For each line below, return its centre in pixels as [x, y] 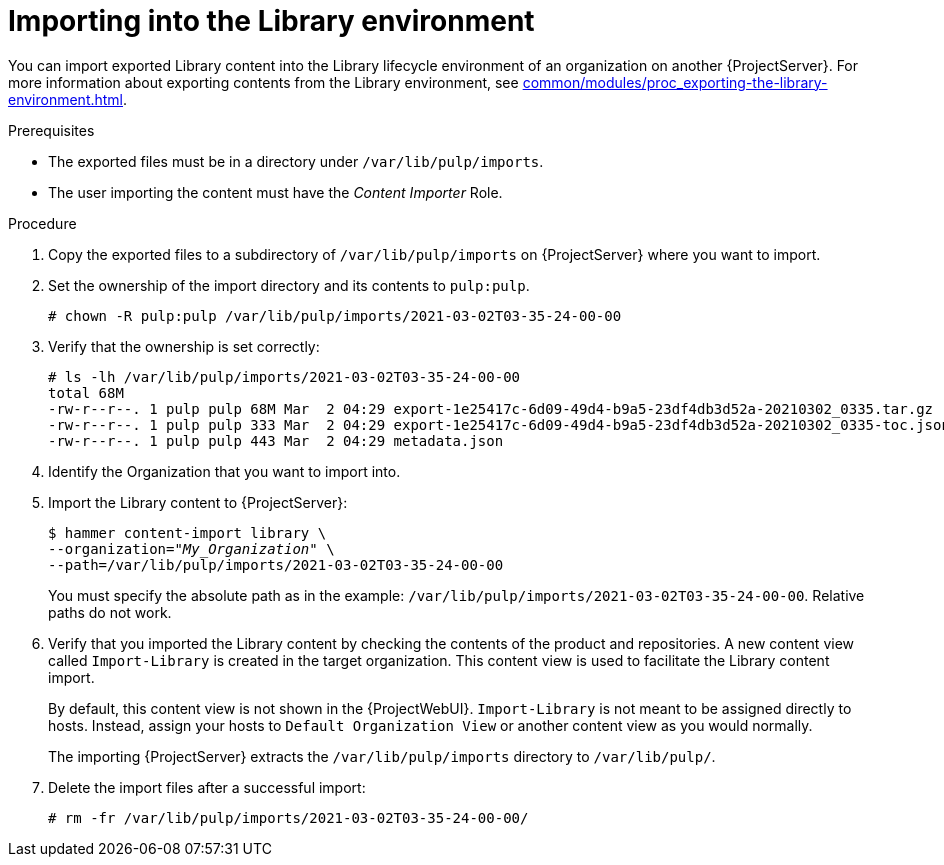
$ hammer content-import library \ [187, 532]
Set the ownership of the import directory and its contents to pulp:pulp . [289, 285]
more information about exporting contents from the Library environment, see [263, 82]
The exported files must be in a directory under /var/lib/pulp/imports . [296, 161]
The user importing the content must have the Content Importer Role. [275, 192]
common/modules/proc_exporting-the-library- [675, 82]
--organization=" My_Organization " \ [191, 548]
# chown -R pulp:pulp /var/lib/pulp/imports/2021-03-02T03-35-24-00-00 [335, 315]
